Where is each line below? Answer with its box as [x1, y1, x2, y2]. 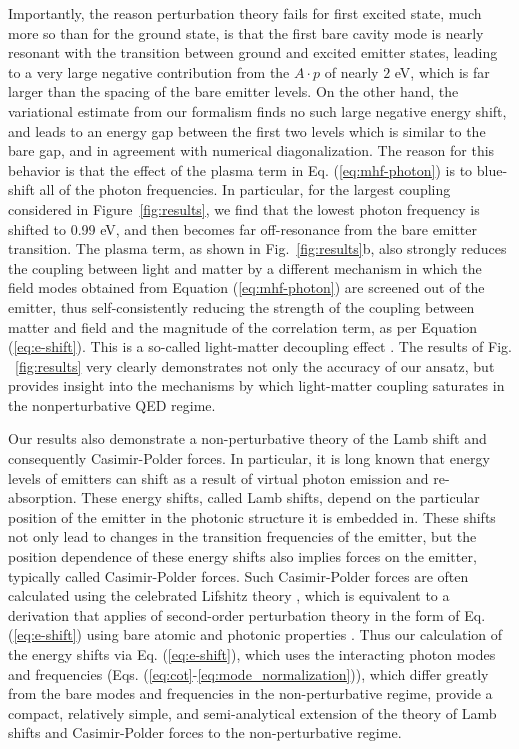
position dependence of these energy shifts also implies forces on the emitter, [8, 546, 477, 567]
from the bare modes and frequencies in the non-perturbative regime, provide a [8, 683, 493, 704]
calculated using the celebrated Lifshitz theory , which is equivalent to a [8, 585, 450, 606]
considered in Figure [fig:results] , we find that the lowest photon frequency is [8, 198, 480, 219]
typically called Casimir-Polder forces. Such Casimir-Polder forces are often [8, 565, 469, 586]
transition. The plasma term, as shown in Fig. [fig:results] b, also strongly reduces [8, 238, 507, 259]
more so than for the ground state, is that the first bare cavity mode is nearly [8, 22, 484, 43]
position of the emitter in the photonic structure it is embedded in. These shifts [8, 506, 496, 527]
